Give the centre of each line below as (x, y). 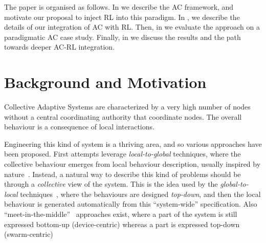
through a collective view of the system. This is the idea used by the (111, 184)
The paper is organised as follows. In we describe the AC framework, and (119, 7)
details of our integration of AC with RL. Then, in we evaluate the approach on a (132, 27)
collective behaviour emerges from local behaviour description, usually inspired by (132, 164)
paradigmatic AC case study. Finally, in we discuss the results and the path (123, 37)
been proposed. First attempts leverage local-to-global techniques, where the (123, 154)
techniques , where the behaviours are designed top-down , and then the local (140, 194)
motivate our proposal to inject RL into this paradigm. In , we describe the (122, 17)
